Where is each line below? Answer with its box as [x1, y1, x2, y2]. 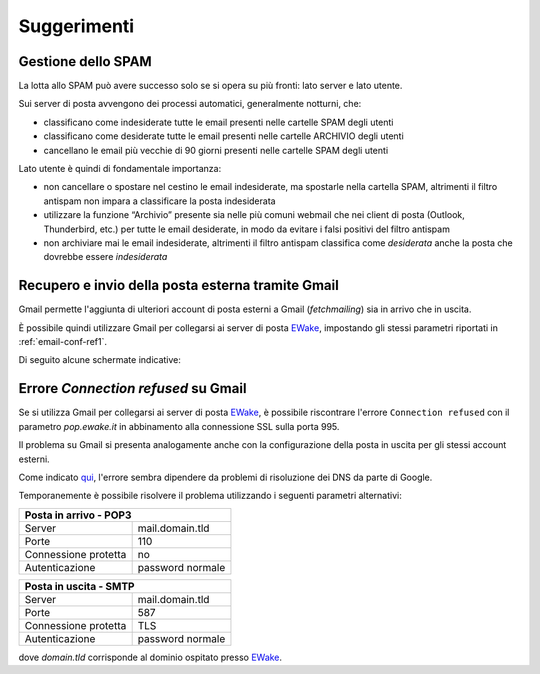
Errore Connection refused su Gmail [18, 380, 247, 397]
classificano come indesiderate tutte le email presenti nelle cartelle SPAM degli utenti [43, 116, 394, 128]
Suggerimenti [18, 15, 135, 37]
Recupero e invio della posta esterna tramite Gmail [18, 277, 339, 294]
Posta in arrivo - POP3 [24, 508, 132, 522]
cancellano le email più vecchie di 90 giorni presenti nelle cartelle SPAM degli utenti [43, 144, 389, 156]
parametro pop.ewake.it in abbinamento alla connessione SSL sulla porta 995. [18, 420, 340, 432]
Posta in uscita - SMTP [24, 579, 135, 593]
